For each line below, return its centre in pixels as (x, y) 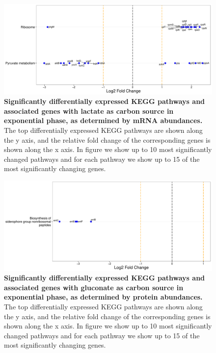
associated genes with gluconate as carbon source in (94, 287)
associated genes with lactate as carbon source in (89, 111)
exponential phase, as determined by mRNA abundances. (103, 120)
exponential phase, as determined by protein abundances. (103, 297)
